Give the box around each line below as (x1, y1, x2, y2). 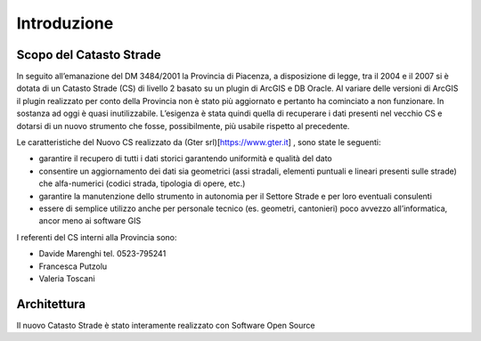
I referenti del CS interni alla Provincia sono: (16, 231, 177, 242)
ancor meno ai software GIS (38, 215, 142, 226)
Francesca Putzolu (38, 261, 108, 272)
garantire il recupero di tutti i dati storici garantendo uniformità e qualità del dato (38, 153, 333, 164)
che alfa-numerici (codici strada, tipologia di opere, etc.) (38, 178, 246, 189)
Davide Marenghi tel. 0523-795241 (38, 248, 167, 259)
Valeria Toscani (38, 272, 95, 284)
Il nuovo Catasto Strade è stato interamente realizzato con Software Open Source (16, 320, 315, 330)
